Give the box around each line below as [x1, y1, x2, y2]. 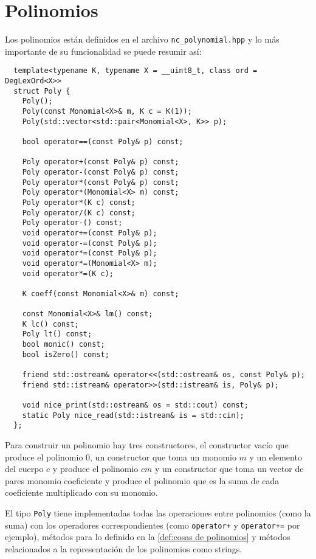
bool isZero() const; [22, 350, 109, 359]
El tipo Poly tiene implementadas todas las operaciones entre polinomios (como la [5, 506, 311, 519]
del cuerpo [5, 462, 44, 475]
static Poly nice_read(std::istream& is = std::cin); [22, 411, 244, 420]
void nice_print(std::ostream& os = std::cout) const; [22, 401, 249, 410]
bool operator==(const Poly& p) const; [22, 137, 184, 146]
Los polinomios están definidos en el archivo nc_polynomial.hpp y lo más [5, 33, 280, 46]
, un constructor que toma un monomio [90, 450, 236, 463]
